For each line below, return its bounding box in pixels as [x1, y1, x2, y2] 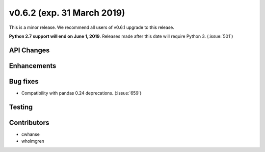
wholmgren [21, 138, 44, 144]
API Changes [9, 46, 50, 54]
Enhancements [9, 62, 56, 70]
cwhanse [21, 131, 40, 137]
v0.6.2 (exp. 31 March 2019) [9, 7, 125, 18]
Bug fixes [9, 77, 39, 86]
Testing [9, 103, 33, 111]
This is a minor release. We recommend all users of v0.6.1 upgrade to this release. [9, 24, 174, 30]
